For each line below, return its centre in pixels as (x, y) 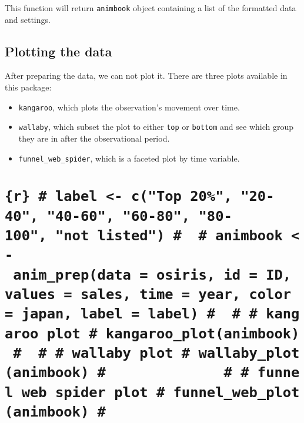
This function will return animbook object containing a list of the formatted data (151, 8)
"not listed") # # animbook (169, 236)
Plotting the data (59, 51)
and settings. (28, 19)
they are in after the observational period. (94, 138)
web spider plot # (93, 392)
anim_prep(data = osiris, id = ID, (152, 275)
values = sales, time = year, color (148, 294)
